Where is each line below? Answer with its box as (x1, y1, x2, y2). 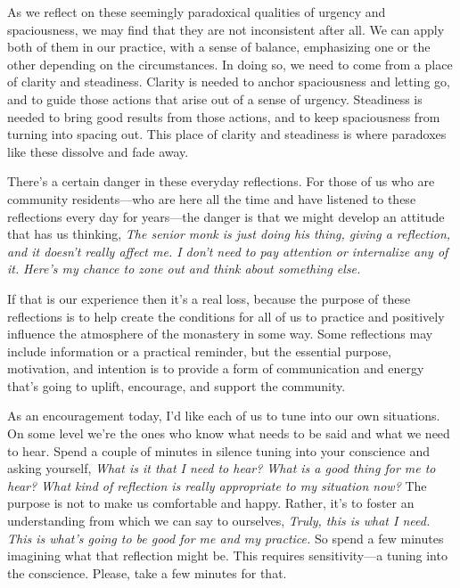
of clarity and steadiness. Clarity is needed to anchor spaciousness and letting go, (7, 72, 450, 91)
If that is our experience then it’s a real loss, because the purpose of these (7, 289, 411, 307)
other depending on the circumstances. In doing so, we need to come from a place (7, 54, 453, 73)
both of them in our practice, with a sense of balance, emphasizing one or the (7, 37, 431, 56)
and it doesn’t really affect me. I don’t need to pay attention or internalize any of (7, 241, 448, 260)
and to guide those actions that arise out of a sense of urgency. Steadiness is (7, 89, 423, 108)
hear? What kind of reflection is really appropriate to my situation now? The (7, 476, 427, 494)
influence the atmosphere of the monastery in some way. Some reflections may (7, 324, 433, 343)
